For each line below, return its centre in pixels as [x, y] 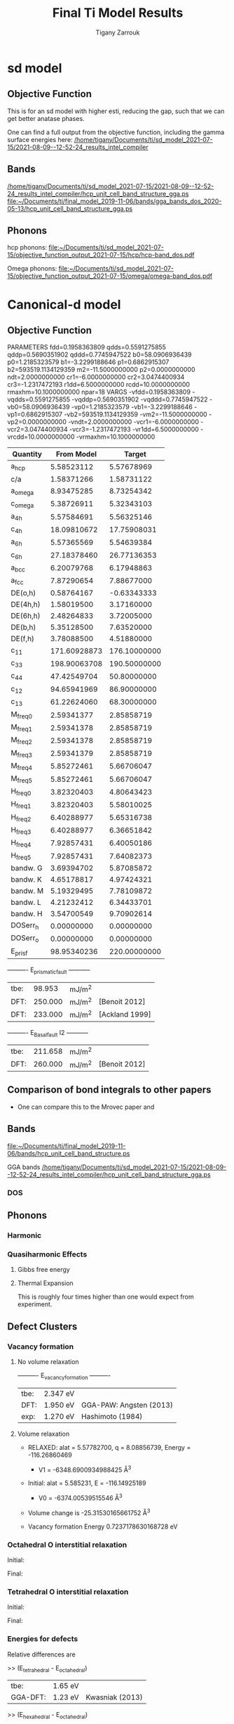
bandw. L [26, 903]
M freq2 [22, 740]
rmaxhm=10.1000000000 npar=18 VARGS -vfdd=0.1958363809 [99, 392]
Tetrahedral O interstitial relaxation [68, 1592]
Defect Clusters [42, 1326]
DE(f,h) [23, 639]
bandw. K [26, 880]
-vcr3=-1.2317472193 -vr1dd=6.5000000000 [134, 430]
